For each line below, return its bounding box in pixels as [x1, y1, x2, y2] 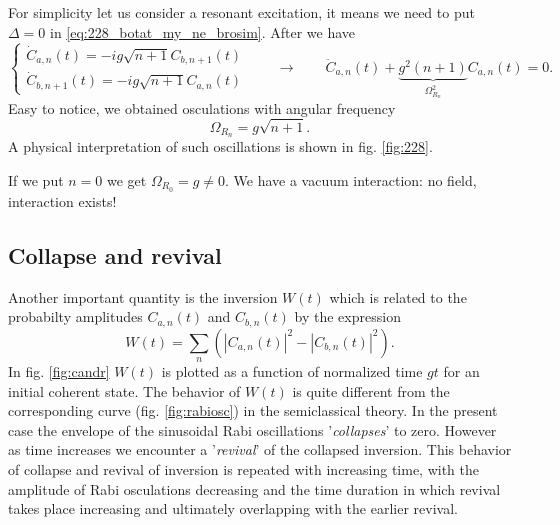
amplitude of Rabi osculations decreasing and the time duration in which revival [8, 478, 501, 499]
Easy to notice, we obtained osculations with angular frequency [8, 97, 396, 118]
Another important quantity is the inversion [8, 286, 278, 307]
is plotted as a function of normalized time [161, 361, 423, 382]
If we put [8, 169, 64, 190]
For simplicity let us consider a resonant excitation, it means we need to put [8, 2, 475, 22]
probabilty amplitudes [8, 306, 143, 327]
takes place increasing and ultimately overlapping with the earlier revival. [8, 498, 458, 519]
